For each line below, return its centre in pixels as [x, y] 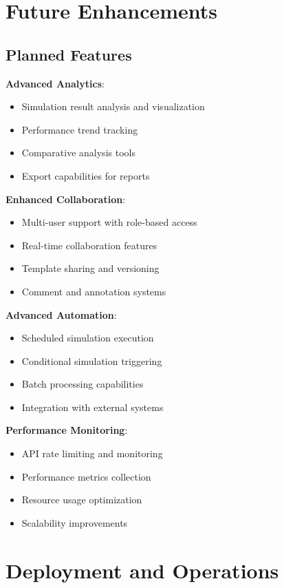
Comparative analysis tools [78, 153]
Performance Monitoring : [67, 430]
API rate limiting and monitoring [92, 453]
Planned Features [69, 54]
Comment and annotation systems [94, 291]
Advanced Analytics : [55, 83]
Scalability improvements [75, 522]
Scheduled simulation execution [88, 338]
